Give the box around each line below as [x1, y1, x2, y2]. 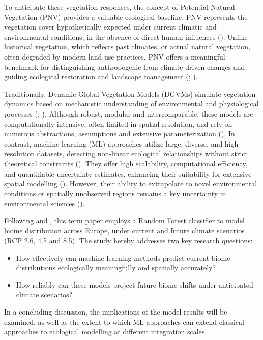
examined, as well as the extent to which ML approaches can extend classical [4, 316, 244, 327]
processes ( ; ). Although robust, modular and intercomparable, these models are [4, 108, 253, 119]
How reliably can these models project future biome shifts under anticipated [16, 279, 253, 290]
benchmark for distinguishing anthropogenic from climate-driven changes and [4, 61, 245, 72]
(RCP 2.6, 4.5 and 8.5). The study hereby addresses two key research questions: [4, 235, 253, 246]
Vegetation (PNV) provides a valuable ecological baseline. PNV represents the [4, 11, 248, 22]
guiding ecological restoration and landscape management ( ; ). [4, 71, 198, 82]
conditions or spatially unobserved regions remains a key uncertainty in [4, 188, 226, 199]
